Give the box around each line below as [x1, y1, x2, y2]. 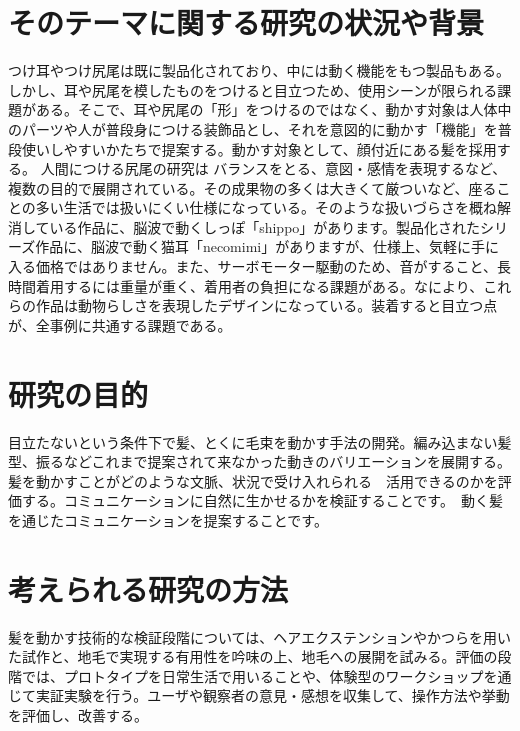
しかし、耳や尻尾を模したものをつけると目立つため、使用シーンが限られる [8, 79, 498, 100]
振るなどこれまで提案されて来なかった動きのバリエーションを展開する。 [35, 451, 511, 472]
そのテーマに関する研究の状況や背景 [8, 2, 485, 43]
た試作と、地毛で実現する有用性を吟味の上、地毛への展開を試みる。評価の [8, 646, 498, 667]
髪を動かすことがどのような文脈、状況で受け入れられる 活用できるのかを [8, 470, 498, 491]
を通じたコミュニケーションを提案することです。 [8, 509, 328, 530]
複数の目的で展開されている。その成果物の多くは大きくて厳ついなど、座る [8, 177, 497, 198]
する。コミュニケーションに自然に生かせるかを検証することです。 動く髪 [21, 490, 503, 511]
